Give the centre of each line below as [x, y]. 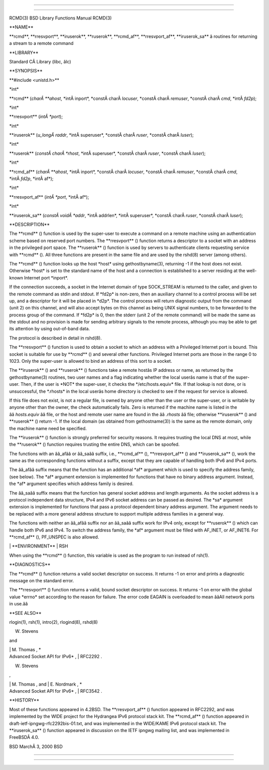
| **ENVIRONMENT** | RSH [39, 546]
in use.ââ [19, 604]
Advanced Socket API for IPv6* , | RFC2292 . [56, 657]
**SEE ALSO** [25, 613]
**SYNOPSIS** [26, 71]
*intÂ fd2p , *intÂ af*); [31, 179]
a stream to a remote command [41, 43]
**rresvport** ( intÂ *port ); [36, 117]
